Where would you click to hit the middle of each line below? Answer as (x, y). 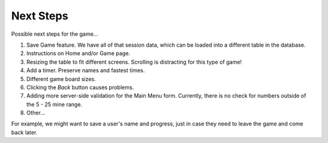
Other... (36, 113)
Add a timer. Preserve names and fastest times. (86, 70)
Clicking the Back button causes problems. (80, 87)
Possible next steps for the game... (55, 34)
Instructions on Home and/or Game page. (78, 53)
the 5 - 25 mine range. (54, 104)
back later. (24, 132)
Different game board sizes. (61, 79)
